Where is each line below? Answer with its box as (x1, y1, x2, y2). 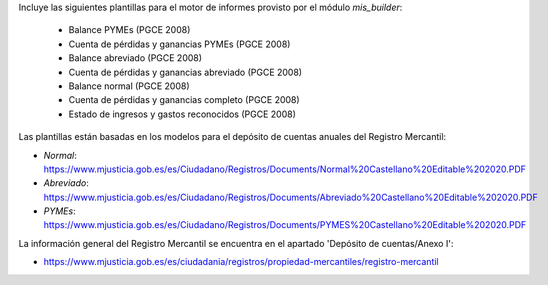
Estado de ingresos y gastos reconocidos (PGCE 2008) (68, 108, 297, 120)
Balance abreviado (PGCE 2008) (68, 52, 203, 64)
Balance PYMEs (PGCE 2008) (68, 24, 191, 36)
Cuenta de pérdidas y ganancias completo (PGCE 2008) (68, 94, 300, 106)
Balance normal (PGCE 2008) (68, 80, 190, 92)
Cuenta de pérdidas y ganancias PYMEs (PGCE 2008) (68, 38, 291, 50)
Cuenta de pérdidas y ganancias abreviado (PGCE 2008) (68, 66, 303, 78)
